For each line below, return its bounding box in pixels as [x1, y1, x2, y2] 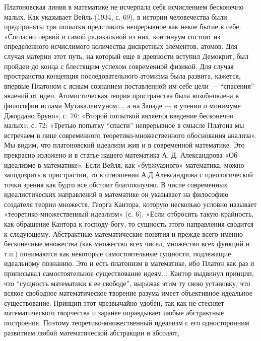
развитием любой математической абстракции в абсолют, [4, 327, 180, 337]
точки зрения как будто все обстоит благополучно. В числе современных [4, 179, 228, 189]
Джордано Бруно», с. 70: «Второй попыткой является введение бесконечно [4, 110, 234, 120]
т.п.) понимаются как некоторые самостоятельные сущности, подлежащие [4, 248, 231, 258]
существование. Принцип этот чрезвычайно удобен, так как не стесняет [4, 297, 224, 308]
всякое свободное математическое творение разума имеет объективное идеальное [4, 288, 252, 298]
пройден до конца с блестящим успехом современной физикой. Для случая [4, 60, 234, 71]
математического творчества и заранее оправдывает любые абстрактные [4, 307, 224, 318]
